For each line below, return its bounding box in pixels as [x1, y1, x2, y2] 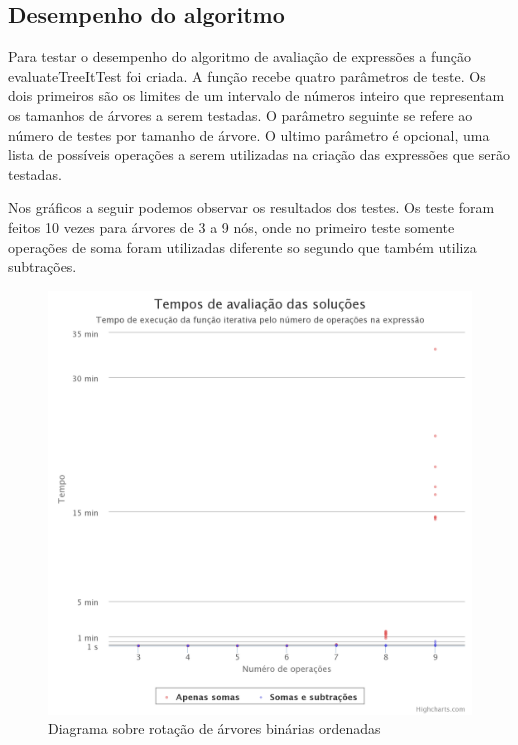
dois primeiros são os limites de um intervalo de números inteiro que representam [8, 85, 505, 106]
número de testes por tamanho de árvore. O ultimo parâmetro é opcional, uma [8, 124, 490, 145]
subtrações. [8, 256, 77, 277]
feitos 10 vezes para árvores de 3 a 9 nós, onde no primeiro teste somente [8, 216, 455, 237]
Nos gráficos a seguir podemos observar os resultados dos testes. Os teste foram [8, 197, 495, 218]
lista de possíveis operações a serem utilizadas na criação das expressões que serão [8, 144, 510, 165]
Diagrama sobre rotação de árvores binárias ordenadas [48, 718, 381, 739]
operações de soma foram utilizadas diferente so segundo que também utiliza [8, 236, 477, 257]
